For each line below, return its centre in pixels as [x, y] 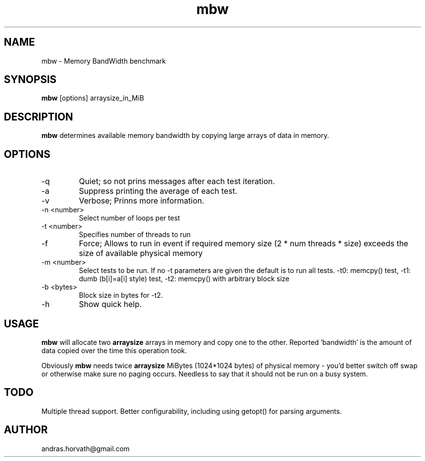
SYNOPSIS [30, 80]
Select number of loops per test [129, 218]
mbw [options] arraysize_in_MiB [93, 98]
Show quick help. [110, 304]
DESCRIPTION [39, 117]
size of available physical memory [141, 253]
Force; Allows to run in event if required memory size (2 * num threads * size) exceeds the [244, 244]
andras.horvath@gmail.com [86, 448]
